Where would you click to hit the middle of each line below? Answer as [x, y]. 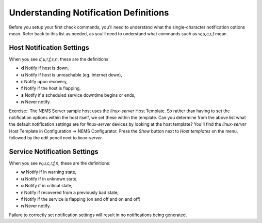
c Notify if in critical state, [47, 186]
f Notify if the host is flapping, [51, 88]
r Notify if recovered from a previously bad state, [70, 192]
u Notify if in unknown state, [49, 178]
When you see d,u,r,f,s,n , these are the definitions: [59, 59]
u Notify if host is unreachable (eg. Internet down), [72, 74]
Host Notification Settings [49, 48]
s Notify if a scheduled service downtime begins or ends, [78, 95]
